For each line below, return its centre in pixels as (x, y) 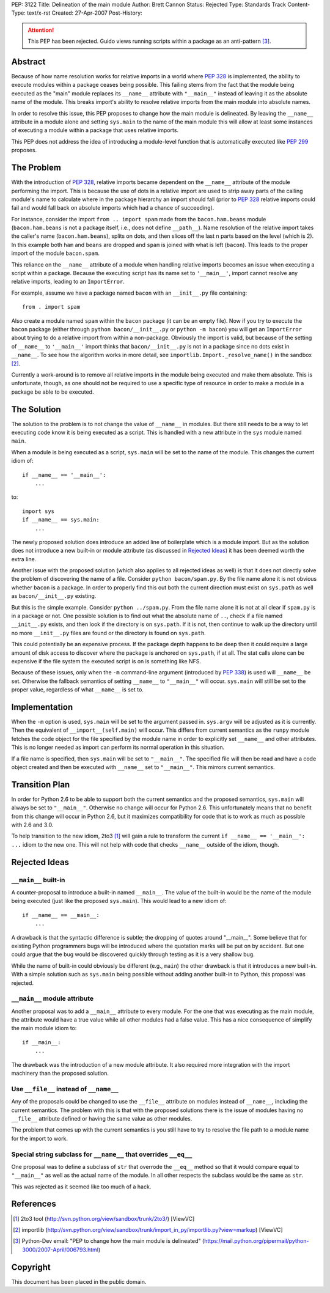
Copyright (31, 1267)
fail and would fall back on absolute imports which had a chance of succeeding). (113, 208)
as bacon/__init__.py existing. (54, 596)
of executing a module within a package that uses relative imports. (95, 130)
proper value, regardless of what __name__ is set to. (77, 690)
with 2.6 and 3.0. (32, 825)
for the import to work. (40, 1138)
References (34, 1204)
